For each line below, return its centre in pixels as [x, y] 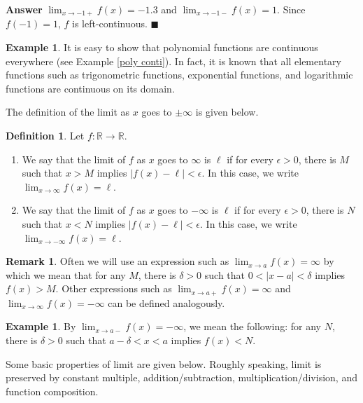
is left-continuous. [110, 23]
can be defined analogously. [166, 302]
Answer [24, 9]
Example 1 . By [41, 326]
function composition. [52, 391]
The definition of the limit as [68, 112]
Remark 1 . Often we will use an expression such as [118, 261]
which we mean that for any [66, 274]
